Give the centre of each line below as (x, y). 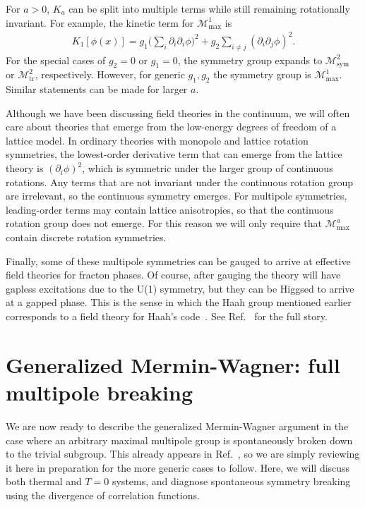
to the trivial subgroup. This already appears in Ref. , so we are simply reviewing (183, 454)
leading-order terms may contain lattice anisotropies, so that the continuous (170, 209)
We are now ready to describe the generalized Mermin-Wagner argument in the (177, 426)
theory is (25, 168)
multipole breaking (99, 392)
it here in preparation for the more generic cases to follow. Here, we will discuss (178, 467)
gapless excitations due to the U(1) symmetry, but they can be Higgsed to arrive (180, 288)
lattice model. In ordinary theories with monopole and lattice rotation (157, 140)
